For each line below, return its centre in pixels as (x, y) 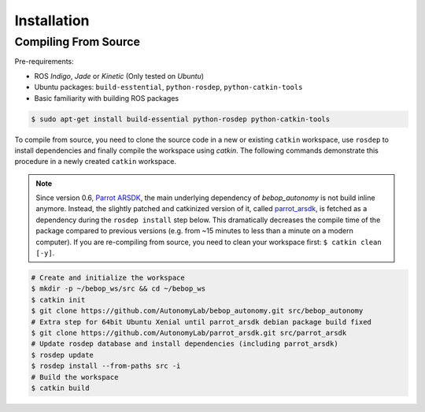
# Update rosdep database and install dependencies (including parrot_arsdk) (185, 344)
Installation (52, 20)
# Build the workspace (75, 377)
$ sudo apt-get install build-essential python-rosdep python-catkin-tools (181, 119)
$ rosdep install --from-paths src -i (106, 366)
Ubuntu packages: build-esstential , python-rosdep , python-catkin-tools (168, 87)
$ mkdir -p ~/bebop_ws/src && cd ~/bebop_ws (118, 289)
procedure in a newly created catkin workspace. (96, 161)
